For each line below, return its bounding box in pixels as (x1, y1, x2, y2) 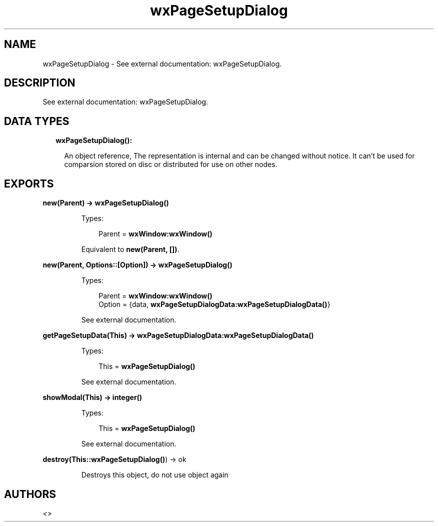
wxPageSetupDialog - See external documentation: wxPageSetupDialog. (42, 59, 282, 68)
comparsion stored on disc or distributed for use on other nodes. (64, 160, 277, 169)
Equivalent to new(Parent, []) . (81, 245, 179, 254)
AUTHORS (4, 487, 56, 500)
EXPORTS (4, 177, 54, 190)
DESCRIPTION (4, 76, 75, 89)
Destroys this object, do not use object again (81, 470, 228, 479)
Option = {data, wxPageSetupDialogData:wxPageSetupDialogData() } (98, 300, 330, 309)
